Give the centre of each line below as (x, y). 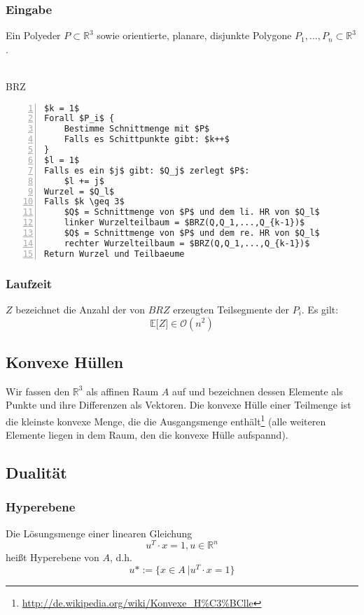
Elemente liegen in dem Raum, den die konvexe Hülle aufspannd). (147, 435)
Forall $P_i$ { (79, 119)
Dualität (36, 473)
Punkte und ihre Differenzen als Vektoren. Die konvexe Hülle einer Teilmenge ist (178, 405)
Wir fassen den (38, 391)
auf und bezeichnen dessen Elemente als (257, 391)
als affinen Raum (122, 391)
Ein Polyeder (33, 35)
